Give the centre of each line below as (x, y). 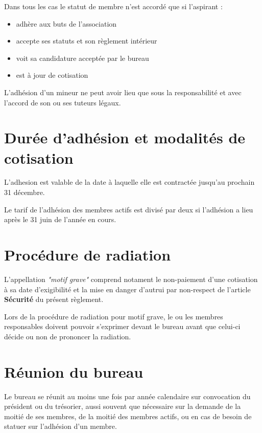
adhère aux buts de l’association (66, 23)
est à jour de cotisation (52, 75)
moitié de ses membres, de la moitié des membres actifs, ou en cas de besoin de (128, 416)
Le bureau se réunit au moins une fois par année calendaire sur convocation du (127, 396)
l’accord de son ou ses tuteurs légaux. (63, 102)
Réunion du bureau (74, 371)
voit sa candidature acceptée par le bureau (82, 58)
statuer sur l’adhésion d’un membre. (61, 426)
